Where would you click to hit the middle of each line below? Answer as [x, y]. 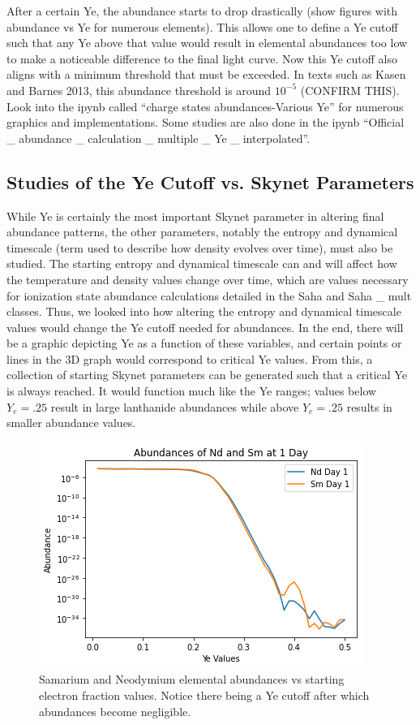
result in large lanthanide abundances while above [175, 406]
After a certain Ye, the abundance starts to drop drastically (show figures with [202, 11]
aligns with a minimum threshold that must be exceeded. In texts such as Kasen [206, 74]
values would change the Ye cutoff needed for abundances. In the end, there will [205, 327]
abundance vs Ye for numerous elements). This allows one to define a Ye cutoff [202, 26]
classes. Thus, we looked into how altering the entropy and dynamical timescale [204, 311]
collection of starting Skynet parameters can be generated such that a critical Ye [207, 375]
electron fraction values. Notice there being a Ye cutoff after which [204, 695]
